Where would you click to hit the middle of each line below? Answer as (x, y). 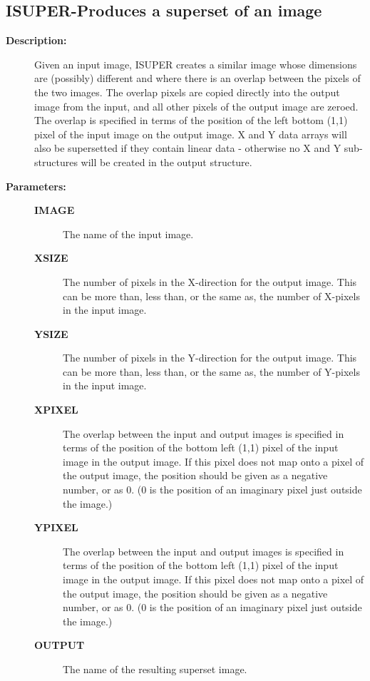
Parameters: (36, 186)
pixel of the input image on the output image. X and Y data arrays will (191, 134)
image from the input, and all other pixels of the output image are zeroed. (196, 106)
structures (56, 162)
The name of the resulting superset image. (155, 669)
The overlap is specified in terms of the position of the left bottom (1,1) (191, 120)
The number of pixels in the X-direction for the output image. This (210, 281)
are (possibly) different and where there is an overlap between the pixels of (197, 78)
